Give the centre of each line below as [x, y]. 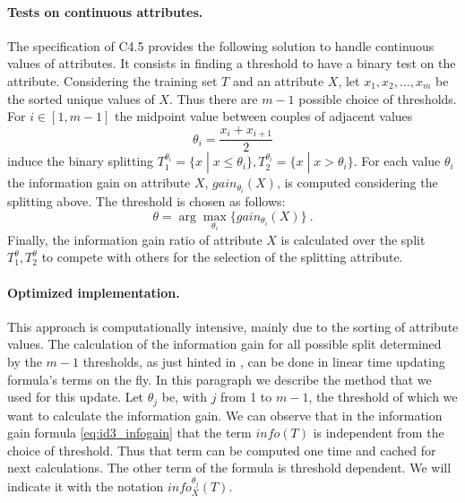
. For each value [397, 161]
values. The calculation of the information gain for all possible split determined [224, 344]
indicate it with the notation [86, 486]
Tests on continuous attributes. [105, 11]
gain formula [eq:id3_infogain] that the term [129, 433]
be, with [184, 397]
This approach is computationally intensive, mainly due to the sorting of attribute [233, 326]
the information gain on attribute [99, 182]
